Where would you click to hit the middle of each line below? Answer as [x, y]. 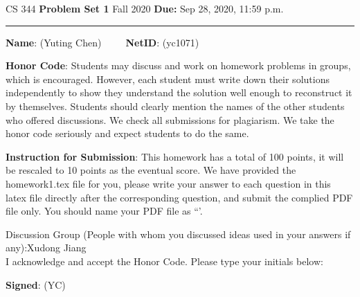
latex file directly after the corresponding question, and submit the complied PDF [179, 197]
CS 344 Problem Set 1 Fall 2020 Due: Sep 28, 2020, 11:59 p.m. [145, 8]
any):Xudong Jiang [46, 247]
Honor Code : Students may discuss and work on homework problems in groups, [178, 65]
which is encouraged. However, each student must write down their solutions [168, 79]
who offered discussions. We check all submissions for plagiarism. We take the [170, 119]
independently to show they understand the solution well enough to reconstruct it [179, 92]
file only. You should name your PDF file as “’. [104, 211]
